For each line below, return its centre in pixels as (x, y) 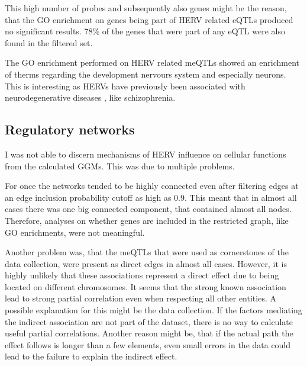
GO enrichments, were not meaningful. (75, 232)
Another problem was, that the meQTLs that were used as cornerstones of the (147, 252)
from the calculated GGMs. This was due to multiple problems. (120, 166)
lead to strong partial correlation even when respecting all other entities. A (140, 298)
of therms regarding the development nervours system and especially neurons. (146, 74)
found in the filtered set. (49, 42)
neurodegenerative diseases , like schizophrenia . (90, 97)
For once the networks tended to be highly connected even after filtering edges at (152, 186)
